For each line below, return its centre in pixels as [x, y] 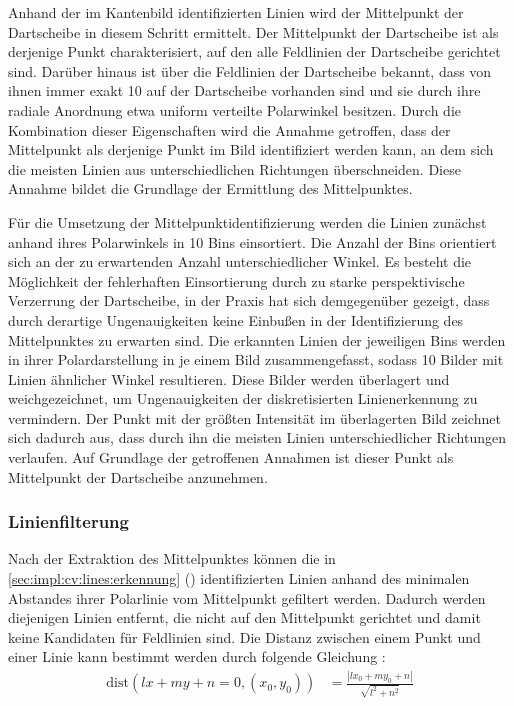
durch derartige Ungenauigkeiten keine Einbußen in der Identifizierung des [236, 319]
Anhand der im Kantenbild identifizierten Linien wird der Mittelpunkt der [236, 12]
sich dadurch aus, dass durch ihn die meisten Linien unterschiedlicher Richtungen [257, 437]
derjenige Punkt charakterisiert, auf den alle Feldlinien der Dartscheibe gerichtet [254, 51]
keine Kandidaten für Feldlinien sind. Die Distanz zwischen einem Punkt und [244, 636]
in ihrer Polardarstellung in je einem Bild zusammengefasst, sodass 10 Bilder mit [256, 359]
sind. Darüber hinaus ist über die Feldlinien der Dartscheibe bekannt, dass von [250, 70]
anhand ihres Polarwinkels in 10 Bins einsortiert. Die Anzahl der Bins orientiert [252, 241]
